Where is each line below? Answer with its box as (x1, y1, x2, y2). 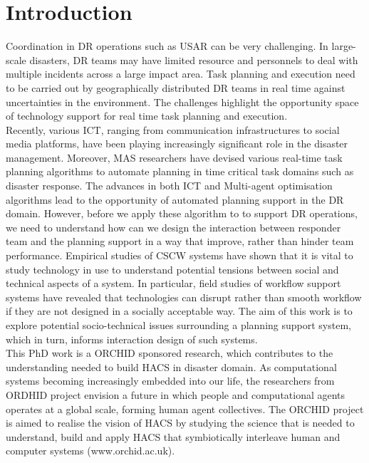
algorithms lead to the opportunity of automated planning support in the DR (6, 192, 344, 207)
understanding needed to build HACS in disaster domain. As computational (6, 359, 337, 374)
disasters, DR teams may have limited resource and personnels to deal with (29, 52, 358, 67)
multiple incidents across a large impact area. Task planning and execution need (6, 66, 355, 81)
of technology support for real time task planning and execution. (6, 108, 288, 123)
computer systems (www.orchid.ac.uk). (6, 443, 175, 458)
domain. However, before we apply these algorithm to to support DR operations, (6, 206, 358, 221)
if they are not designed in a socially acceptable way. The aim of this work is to (6, 303, 353, 318)
